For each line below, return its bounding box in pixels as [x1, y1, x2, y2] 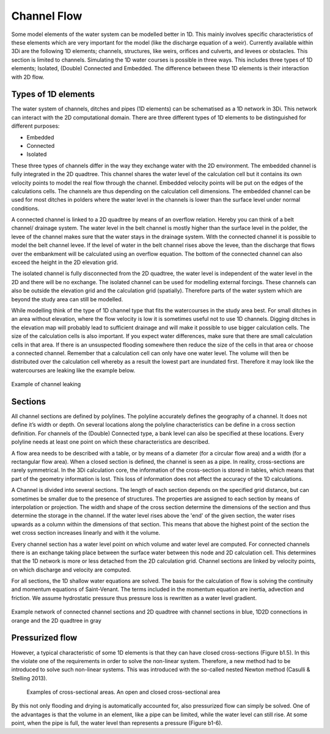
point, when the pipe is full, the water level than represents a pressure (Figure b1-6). [11, 719, 223, 727]
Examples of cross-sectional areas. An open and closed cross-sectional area [26, 688, 221, 696]
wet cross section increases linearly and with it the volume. [11, 529, 161, 537]
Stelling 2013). [11, 674, 48, 681]
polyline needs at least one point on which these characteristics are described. [11, 438, 210, 446]
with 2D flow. [11, 73, 45, 81]
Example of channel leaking [11, 381, 81, 388]
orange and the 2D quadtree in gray [11, 617, 102, 624]
